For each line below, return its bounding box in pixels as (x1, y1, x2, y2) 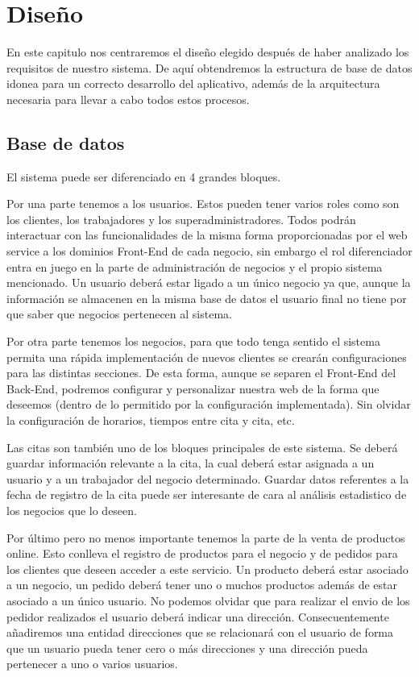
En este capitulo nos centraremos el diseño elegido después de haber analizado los (6, 44, 409, 60)
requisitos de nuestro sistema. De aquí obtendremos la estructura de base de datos (6, 59, 413, 76)
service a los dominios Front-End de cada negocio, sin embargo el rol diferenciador (6, 243, 413, 260)
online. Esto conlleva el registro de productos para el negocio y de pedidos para (6, 545, 398, 562)
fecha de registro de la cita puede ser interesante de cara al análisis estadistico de (6, 486, 407, 503)
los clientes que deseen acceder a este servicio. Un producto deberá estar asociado (6, 560, 409, 577)
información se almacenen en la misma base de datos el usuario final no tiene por (6, 289, 407, 306)
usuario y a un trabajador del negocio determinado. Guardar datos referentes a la (6, 470, 409, 487)
